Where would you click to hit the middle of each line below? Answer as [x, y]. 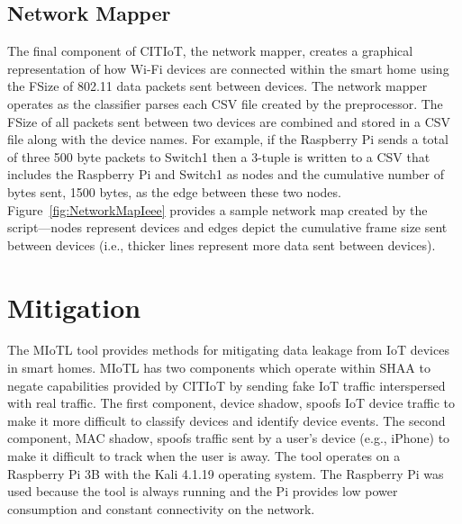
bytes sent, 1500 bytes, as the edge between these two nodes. [174, 191]
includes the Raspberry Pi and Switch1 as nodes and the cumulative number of [226, 174]
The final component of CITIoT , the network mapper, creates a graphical [210, 51]
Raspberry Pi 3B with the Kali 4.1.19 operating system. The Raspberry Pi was [226, 473]
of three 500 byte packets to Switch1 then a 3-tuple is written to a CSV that [219, 156]
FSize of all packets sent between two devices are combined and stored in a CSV [229, 121]
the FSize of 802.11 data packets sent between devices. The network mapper [217, 86]
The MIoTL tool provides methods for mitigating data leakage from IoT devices [228, 350]
